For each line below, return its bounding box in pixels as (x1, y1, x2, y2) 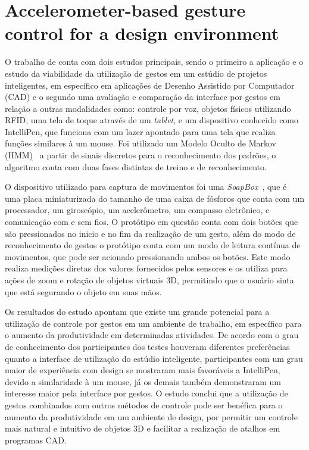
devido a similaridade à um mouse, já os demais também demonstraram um (5, 375, 282, 387)
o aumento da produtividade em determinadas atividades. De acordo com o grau (5, 329, 299, 341)
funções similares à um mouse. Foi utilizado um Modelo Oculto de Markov (5, 137, 276, 149)
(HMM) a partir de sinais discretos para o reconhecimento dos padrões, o (5, 149, 276, 161)
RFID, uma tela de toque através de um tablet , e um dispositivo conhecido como (5, 114, 299, 126)
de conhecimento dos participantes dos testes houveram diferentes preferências (5, 340, 290, 352)
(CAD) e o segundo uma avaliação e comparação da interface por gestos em (5, 90, 280, 103)
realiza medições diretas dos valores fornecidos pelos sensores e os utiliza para (5, 262, 288, 274)
